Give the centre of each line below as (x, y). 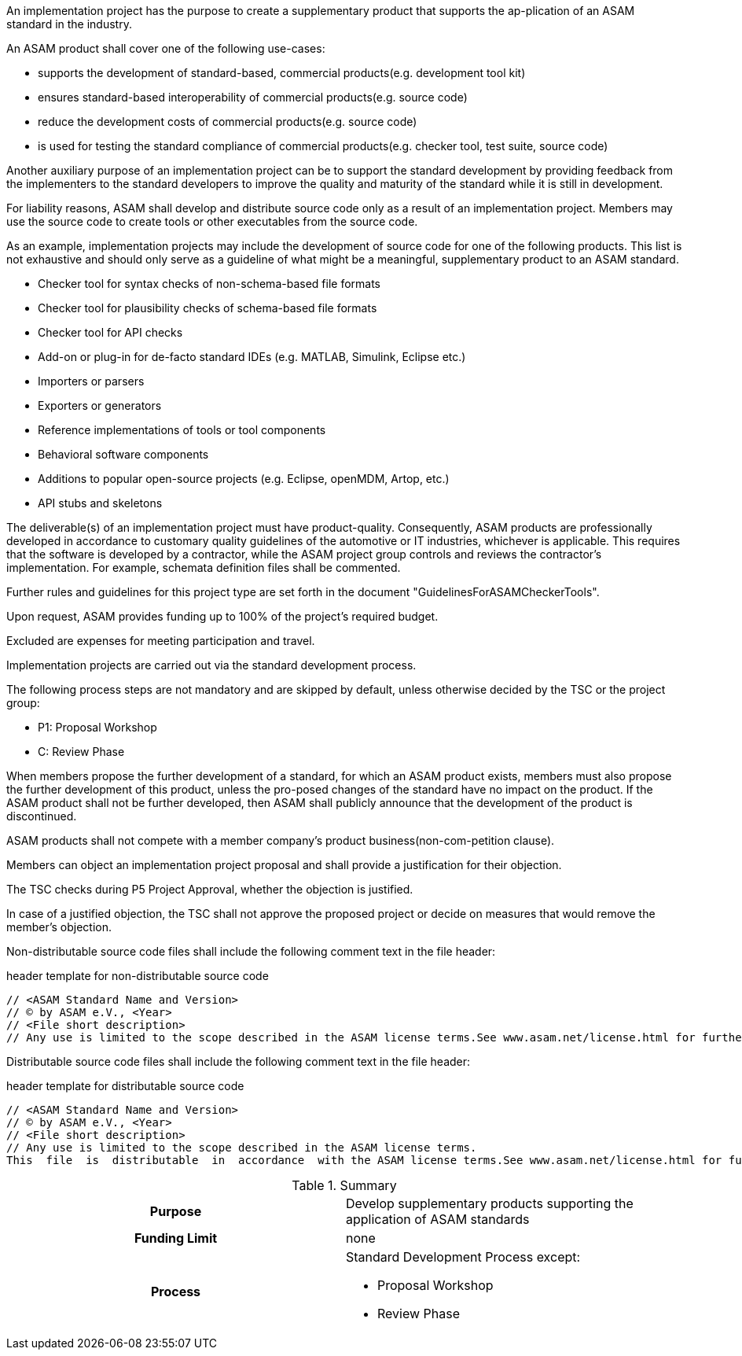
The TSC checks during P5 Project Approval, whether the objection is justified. (210, 889)
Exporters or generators (100, 405)
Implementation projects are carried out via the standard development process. (211, 665)
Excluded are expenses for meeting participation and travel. (161, 641)
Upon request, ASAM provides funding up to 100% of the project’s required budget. (222, 616)
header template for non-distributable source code (138, 976)
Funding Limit (176, 1238)
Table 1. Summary (344, 1185)
